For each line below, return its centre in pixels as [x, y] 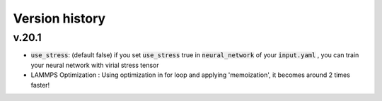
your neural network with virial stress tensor [95, 65]
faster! [40, 85]
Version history [59, 18]
